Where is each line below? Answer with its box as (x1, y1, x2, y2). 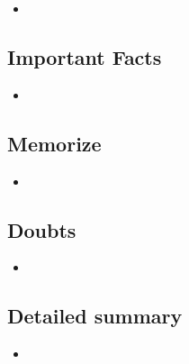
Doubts (7, 215, 76, 243)
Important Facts (7, 42, 162, 70)
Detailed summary (7, 302, 183, 330)
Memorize (7, 129, 102, 157)
